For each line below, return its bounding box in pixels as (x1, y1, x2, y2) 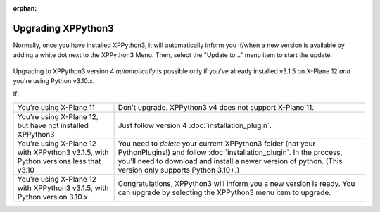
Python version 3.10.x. (17, 192, 91, 201)
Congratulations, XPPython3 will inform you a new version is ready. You (118, 178, 355, 188)
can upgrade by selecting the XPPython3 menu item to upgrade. (118, 187, 331, 197)
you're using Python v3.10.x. (13, 77, 95, 85)
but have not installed (17, 120, 89, 130)
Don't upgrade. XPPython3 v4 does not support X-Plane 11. (118, 102, 315, 112)
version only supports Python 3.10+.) (118, 165, 240, 175)
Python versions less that (17, 156, 101, 166)
